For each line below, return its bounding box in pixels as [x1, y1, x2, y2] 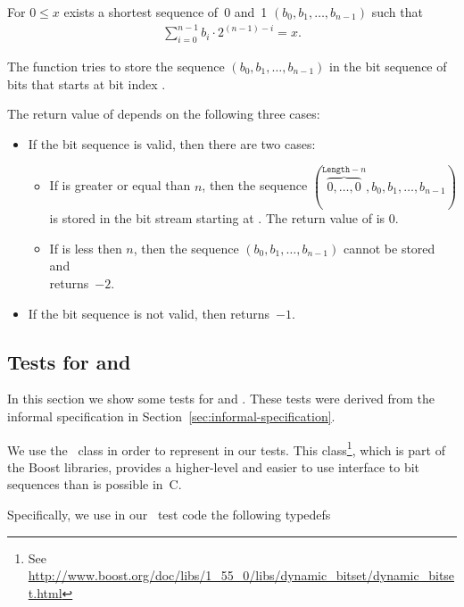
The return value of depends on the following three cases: [7, 104, 320, 123]
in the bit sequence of [329, 56, 447, 75]
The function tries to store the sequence [7, 56, 225, 75]
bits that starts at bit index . [7, 74, 166, 93]
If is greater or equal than [49, 176, 191, 195]
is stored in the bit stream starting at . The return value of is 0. [49, 209, 399, 228]
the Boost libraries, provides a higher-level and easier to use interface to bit [7, 457, 420, 476]
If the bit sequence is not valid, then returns [28, 303, 269, 322]
